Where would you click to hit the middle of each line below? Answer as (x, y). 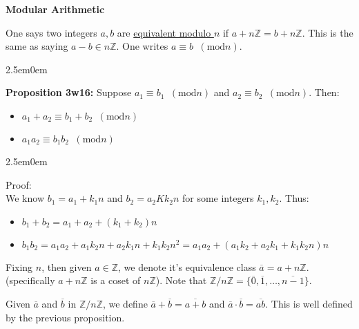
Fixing (19, 266)
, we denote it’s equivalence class (187, 266)
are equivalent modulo (164, 32)
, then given (67, 266)
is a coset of (116, 280)
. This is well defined (309, 303)
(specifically (30, 280)
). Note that (181, 280)
